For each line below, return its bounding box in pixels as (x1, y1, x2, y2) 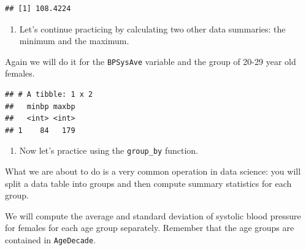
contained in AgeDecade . (5, 233, 96, 246)
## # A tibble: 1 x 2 (5, 90, 93, 99)
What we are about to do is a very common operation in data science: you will (5, 165, 301, 178)
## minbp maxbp (5, 102, 75, 111)
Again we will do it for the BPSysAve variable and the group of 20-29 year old (5, 55, 296, 67)
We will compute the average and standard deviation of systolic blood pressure (5, 209, 301, 222)
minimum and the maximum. (19, 34, 129, 47)
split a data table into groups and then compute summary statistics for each (5, 176, 292, 189)
